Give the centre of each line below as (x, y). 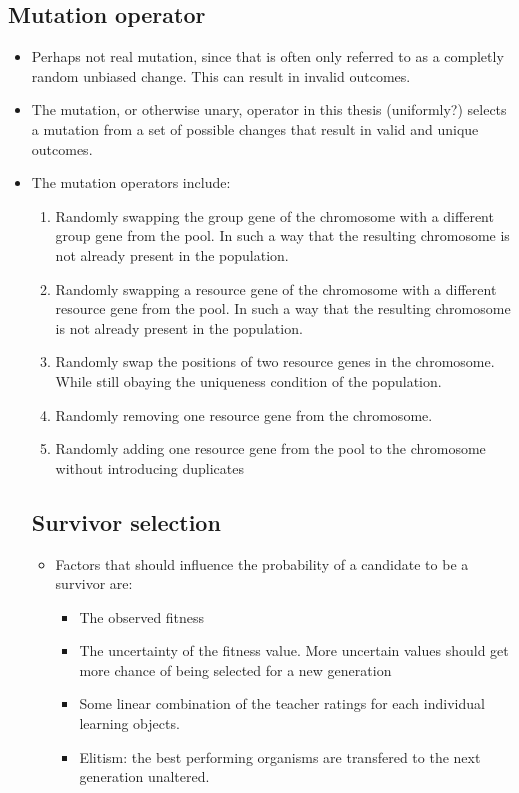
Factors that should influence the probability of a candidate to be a (262, 563)
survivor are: (94, 583)
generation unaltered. (144, 776)
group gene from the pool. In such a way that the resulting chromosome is (282, 235)
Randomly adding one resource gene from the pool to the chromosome (270, 448)
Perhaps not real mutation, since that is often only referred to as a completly (267, 56)
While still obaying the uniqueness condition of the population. (248, 380)
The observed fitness (142, 616)
